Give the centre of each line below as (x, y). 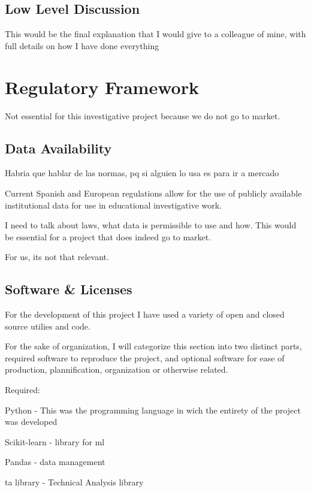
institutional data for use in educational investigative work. (114, 205)
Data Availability (58, 148)
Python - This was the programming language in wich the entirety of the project (153, 410)
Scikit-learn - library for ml (55, 441)
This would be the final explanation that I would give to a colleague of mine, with (155, 34)
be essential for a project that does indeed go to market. (108, 236)
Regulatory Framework (102, 87)
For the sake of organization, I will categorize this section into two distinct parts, (153, 346)
